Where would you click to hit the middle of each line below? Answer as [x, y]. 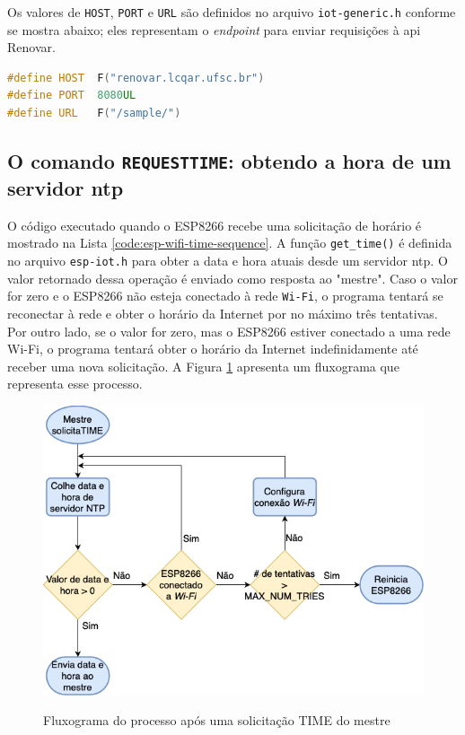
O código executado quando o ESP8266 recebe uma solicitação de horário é [215, 225]
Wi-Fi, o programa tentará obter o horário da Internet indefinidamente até [213, 349]
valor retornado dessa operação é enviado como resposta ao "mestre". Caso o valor [232, 278]
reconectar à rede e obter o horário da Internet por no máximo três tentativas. [223, 313]
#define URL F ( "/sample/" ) [94, 114]
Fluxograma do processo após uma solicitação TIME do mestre [217, 720]
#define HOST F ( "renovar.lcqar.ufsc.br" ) [136, 78]
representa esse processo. [75, 384]
